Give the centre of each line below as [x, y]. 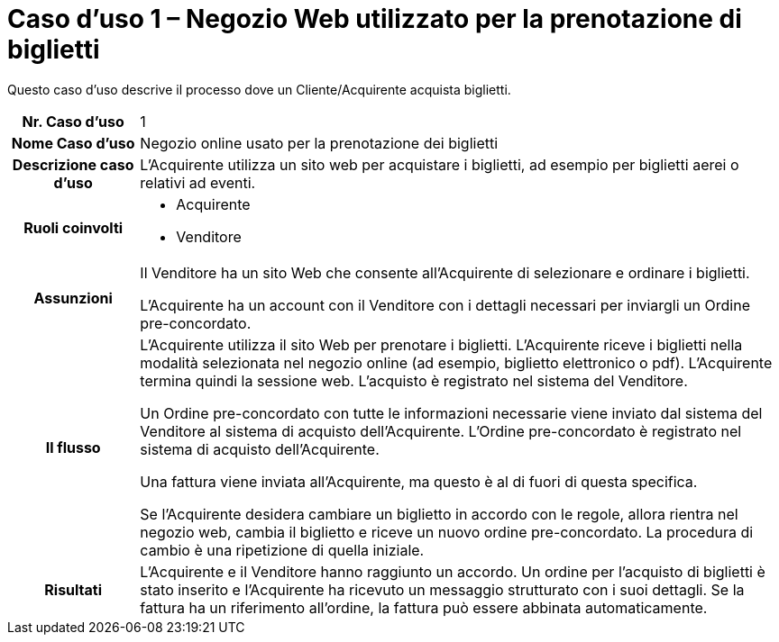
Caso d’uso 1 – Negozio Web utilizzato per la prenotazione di [375, 19]
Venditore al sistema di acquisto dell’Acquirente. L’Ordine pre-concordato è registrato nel [441, 431]
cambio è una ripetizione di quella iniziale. [282, 550]
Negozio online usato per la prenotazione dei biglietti [319, 143]
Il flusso [73, 447]
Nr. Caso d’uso [73, 121]
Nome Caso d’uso [73, 143]
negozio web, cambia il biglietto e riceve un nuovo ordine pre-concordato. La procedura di [447, 532]
